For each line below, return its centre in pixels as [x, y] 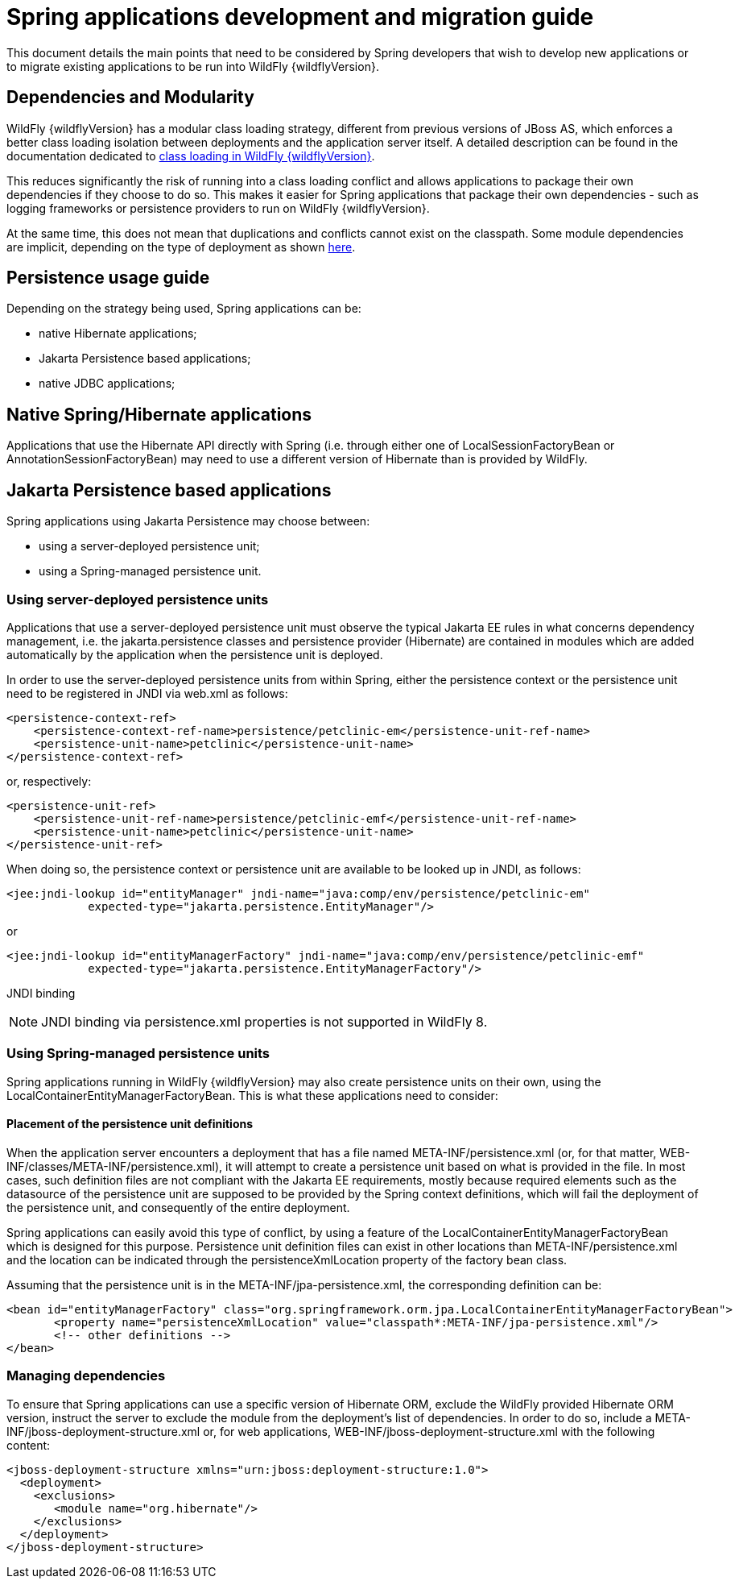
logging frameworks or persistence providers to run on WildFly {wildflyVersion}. [218, 208]
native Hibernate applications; [118, 334]
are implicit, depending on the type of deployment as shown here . [181, 247]
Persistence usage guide [108, 278]
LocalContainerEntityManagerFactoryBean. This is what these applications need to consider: [252, 1095]
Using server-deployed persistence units [138, 599]
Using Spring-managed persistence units [138, 1054]
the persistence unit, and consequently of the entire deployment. [178, 1207]
